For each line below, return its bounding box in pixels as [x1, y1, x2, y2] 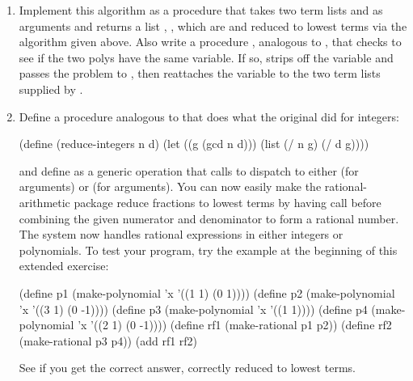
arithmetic [19, 193, 70, 210]
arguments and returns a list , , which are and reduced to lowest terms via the [19, 17, 407, 34]
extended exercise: [19, 257, 109, 274]
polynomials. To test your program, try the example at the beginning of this [19, 241, 398, 258]
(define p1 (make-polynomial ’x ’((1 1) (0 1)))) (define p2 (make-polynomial [19, 284, 395, 301]
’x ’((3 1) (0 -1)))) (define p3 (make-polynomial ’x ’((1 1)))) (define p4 [19, 300, 368, 317]
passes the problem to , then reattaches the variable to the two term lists [19, 65, 381, 82]
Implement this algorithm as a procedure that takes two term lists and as [19, 2, 383, 18]
